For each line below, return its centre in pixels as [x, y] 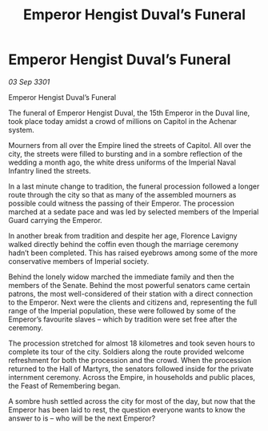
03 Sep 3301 [29, 82]
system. [21, 130]
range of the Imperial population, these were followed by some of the [122, 310]
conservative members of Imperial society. [79, 261]
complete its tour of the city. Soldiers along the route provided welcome [126, 351]
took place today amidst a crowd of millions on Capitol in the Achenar [123, 121]
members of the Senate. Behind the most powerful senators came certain [129, 285]
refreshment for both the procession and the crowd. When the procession [130, 360]
